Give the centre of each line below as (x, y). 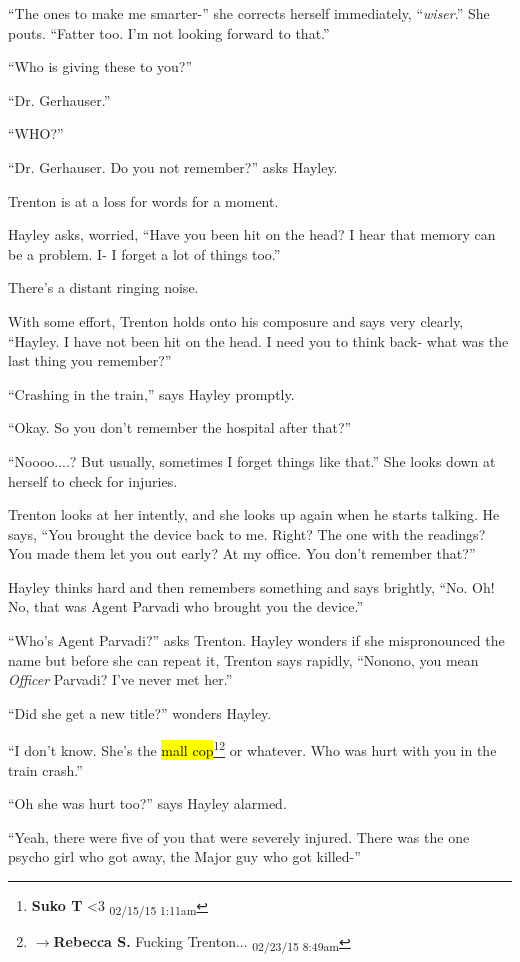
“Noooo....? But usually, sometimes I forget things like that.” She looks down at (252, 460)
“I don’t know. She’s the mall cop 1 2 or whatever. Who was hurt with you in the (252, 749)
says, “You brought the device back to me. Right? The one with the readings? (247, 533)
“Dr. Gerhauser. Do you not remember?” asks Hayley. (173, 166)
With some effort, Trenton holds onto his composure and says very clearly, (236, 320)
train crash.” (45, 769)
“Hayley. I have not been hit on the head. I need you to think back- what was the (258, 340)
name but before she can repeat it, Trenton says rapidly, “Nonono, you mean (243, 659)
